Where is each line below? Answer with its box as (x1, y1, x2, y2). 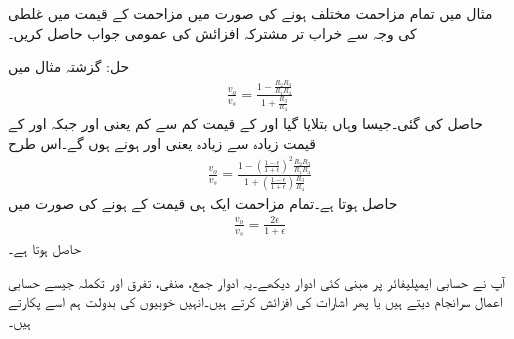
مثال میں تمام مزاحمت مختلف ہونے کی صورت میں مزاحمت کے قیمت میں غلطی (8, 3, 493, 23)
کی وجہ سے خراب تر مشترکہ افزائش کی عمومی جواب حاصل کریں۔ (8, 22, 417, 43)
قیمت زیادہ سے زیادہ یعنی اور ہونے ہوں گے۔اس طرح (8, 132, 316, 153)
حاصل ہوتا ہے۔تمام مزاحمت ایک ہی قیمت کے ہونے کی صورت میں (8, 192, 398, 213)
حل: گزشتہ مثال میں (8, 56, 130, 77)
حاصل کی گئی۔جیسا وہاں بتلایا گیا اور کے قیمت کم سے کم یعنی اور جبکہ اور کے (8, 113, 483, 134)
